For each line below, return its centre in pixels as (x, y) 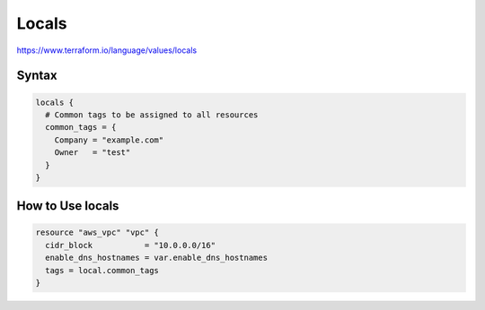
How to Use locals (68, 206)
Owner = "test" (93, 153)
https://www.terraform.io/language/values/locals (107, 50)
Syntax (37, 76)
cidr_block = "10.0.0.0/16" (130, 245)
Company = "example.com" (109, 140)
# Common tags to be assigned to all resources (152, 115)
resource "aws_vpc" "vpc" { (97, 232)
